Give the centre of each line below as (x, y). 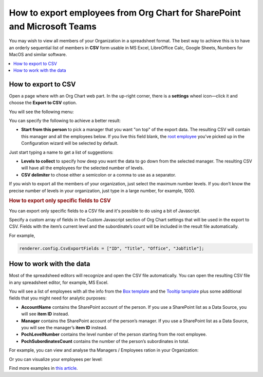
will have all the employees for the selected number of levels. (83, 168)
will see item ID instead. (45, 314)
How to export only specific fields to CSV (60, 201)
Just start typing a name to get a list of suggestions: (61, 152)
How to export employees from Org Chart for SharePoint (125, 13)
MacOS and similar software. (38, 55)
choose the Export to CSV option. (43, 103)
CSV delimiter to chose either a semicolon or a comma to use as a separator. (99, 175)
